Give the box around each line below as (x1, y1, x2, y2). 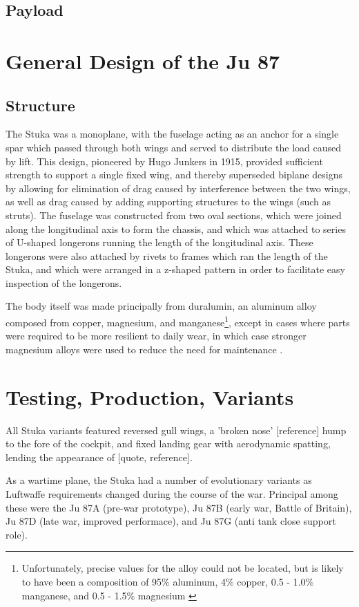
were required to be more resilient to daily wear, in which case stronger (6, 328, 307, 343)
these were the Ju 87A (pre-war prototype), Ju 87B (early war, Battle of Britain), (6, 500, 352, 514)
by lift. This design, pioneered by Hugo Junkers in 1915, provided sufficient (6, 153, 323, 168)
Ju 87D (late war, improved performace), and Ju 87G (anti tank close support (6, 514, 336, 528)
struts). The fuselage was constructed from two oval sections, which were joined (6, 207, 342, 222)
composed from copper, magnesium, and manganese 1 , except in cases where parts (6, 313, 350, 329)
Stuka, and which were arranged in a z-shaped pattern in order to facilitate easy (6, 262, 345, 277)
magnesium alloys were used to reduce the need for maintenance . (6, 342, 283, 356)
